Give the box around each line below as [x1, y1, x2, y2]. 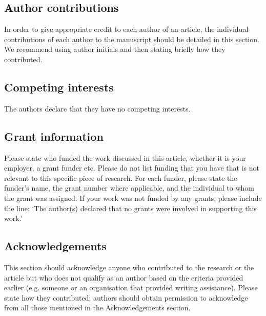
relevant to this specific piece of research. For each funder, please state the [4, 172, 237, 183]
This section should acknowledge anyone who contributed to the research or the [4, 262, 254, 272]
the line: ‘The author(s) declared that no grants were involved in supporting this [4, 202, 257, 213]
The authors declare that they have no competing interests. [4, 103, 191, 114]
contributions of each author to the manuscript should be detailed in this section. [4, 33, 259, 44]
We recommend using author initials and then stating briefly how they [4, 44, 226, 54]
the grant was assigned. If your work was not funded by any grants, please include [4, 192, 262, 203]
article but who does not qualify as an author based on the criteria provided [4, 272, 243, 283]
